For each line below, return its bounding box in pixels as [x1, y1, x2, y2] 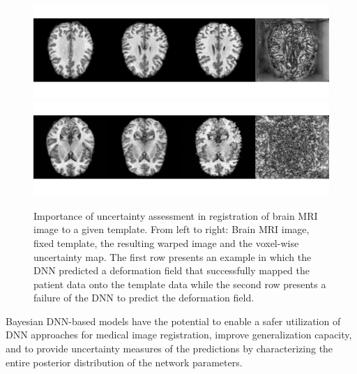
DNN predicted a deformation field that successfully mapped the [33, 263, 310, 278]
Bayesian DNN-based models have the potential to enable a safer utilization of [6, 313, 341, 328]
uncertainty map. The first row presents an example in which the [33, 249, 312, 264]
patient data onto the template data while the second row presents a [33, 276, 326, 291]
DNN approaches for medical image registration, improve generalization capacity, [6, 327, 352, 342]
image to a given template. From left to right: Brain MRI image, [33, 222, 310, 237]
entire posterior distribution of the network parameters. [6, 354, 243, 369]
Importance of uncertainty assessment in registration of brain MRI [33, 208, 318, 223]
